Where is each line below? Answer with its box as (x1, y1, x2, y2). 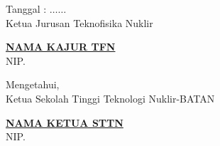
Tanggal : (6, 1, 47, 16)
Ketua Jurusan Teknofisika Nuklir (6, 15, 153, 30)
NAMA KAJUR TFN (6, 39, 116, 54)
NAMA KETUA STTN (6, 115, 123, 130)
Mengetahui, (6, 77, 60, 92)
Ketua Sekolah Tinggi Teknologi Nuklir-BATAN (6, 90, 215, 105)
